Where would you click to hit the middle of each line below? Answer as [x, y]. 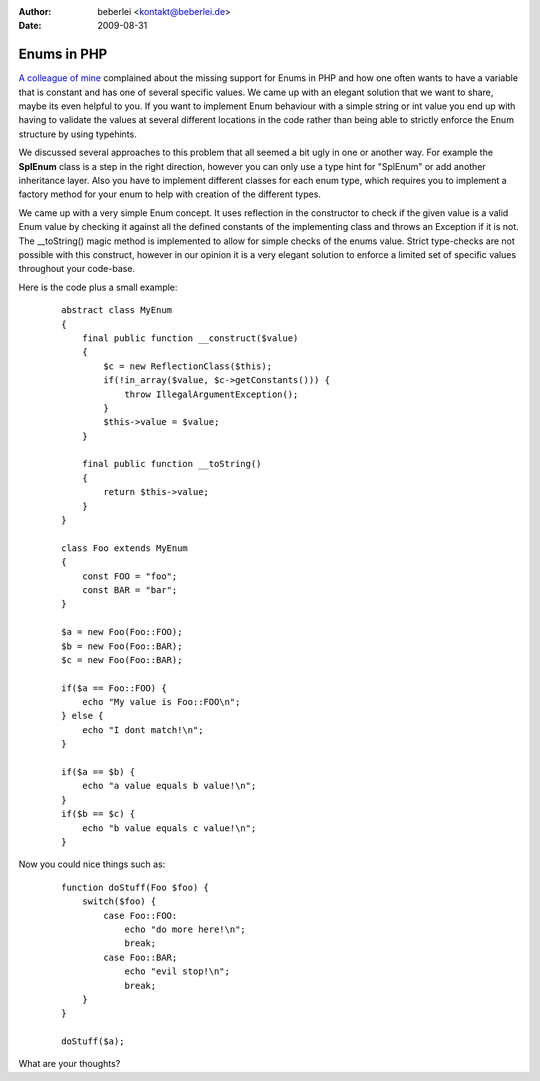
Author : [35, 11]
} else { [82, 716]
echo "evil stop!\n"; [177, 971]
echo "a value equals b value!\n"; [169, 786]
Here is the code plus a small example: [98, 287]
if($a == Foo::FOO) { [114, 688]
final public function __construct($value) [190, 338]
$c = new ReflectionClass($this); [188, 366]
